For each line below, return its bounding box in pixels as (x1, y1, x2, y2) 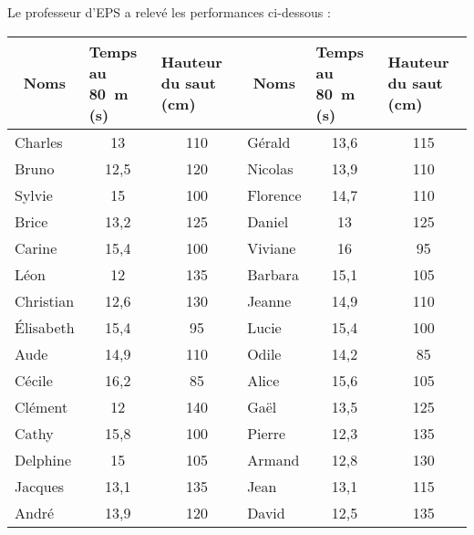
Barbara (247, 263, 299, 285)
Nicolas (247, 157, 294, 179)
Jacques (15, 475, 65, 497)
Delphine (15, 448, 72, 470)
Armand (247, 448, 300, 470)
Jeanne (247, 289, 292, 311)
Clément (15, 395, 68, 417)
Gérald (247, 131, 291, 152)
